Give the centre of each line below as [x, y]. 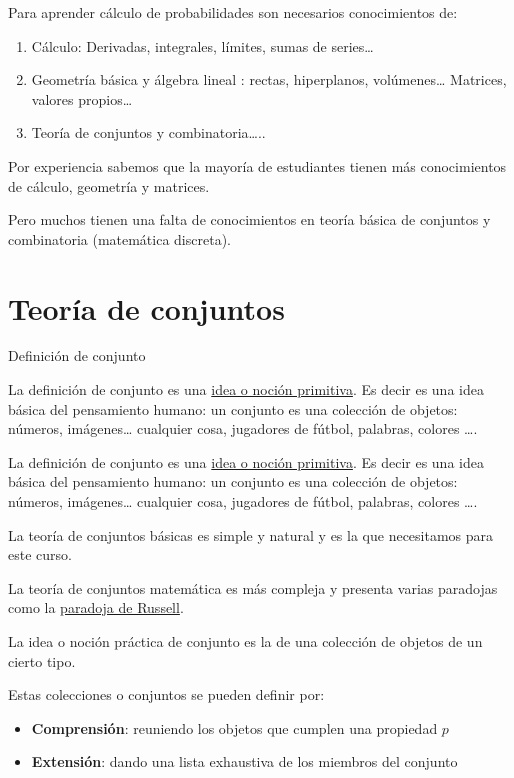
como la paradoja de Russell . [96, 607]
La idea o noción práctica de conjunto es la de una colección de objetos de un [245, 641]
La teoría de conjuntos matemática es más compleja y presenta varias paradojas [253, 587]
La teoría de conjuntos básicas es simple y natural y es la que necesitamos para [251, 534]
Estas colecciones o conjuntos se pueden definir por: [166, 694]
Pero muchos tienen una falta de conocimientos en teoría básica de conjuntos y [249, 219]
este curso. [40, 554]
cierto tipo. [42, 660]
